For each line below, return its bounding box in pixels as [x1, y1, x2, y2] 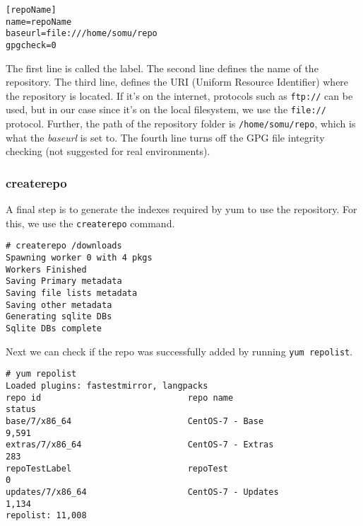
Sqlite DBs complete [6, 324, 102, 334]
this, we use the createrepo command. [6, 215, 175, 230]
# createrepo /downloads [6, 241, 122, 251]
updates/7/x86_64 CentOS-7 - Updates [6, 486, 279, 497]
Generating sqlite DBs [6, 311, 112, 322]
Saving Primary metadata [6, 276, 122, 287]
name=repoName [6, 16, 72, 27]
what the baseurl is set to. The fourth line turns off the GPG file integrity [6, 130, 325, 144]
